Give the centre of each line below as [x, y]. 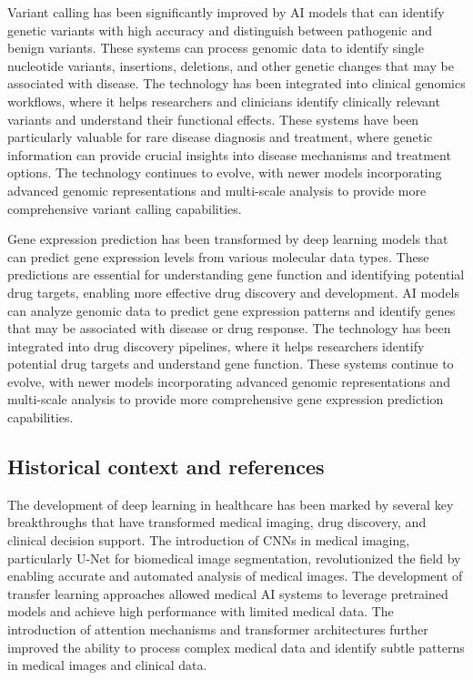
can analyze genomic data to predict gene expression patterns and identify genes [231, 310]
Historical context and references [166, 467]
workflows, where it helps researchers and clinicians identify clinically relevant [224, 101]
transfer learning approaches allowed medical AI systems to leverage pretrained [228, 593]
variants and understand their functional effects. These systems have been [213, 119]
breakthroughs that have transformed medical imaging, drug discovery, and [217, 522]
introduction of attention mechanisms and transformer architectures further [218, 629]
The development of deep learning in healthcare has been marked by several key [231, 504]
